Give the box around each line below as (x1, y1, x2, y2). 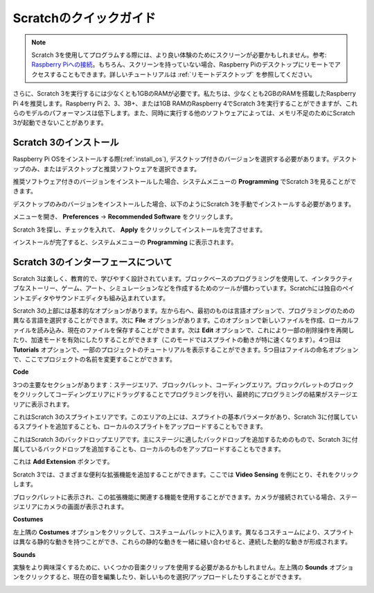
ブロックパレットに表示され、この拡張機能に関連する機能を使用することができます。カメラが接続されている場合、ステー (12, 492, 358, 501)
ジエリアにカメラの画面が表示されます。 (12, 503, 128, 511)
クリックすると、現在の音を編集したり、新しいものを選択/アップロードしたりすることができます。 (24, 573, 305, 581)
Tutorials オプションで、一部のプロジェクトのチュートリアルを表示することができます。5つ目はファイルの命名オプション (12, 345, 359, 354)
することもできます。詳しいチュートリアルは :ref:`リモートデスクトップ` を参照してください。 (49, 70, 317, 78)
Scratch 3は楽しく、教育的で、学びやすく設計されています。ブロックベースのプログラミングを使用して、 (12, 274, 312, 282)
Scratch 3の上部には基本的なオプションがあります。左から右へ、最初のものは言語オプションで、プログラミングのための (12, 307, 355, 315)
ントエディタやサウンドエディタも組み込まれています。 (12, 293, 170, 302)
